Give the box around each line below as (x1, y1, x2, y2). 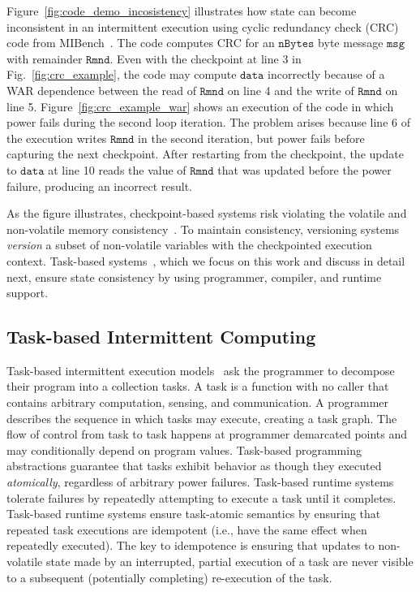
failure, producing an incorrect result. (6, 177, 192, 194)
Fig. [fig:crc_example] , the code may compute (6, 66, 237, 83)
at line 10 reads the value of (48, 161, 186, 178)
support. (6, 284, 49, 301)
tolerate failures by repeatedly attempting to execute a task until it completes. (6, 489, 396, 506)
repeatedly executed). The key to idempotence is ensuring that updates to (6, 537, 375, 554)
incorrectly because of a (268, 66, 385, 83)
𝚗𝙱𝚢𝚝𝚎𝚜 (278, 38, 315, 50)
